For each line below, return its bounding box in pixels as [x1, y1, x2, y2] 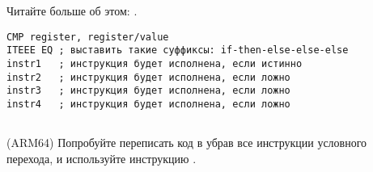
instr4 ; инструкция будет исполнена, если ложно [6, 98, 290, 110]
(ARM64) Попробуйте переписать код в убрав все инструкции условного [6, 133, 367, 150]
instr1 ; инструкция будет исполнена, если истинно [6, 57, 303, 69]
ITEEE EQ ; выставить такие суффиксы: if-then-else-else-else [6, 44, 349, 57]
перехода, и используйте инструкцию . [6, 149, 197, 166]
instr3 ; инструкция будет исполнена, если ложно [6, 85, 290, 97]
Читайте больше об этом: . [6, 2, 138, 19]
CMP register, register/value [6, 31, 169, 43]
